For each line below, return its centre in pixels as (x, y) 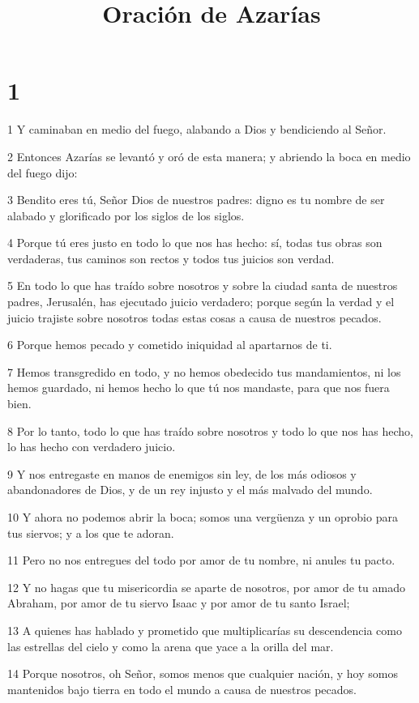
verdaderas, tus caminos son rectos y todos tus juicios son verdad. (171, 258)
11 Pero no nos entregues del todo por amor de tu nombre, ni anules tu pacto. (201, 560)
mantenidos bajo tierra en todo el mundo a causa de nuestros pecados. (182, 689)
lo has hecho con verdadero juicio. (92, 447)
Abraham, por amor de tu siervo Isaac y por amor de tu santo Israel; (179, 603)
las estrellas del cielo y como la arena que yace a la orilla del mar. (171, 646)
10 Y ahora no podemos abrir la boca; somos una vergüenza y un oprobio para (203, 517)
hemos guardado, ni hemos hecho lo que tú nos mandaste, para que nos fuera (199, 388)
